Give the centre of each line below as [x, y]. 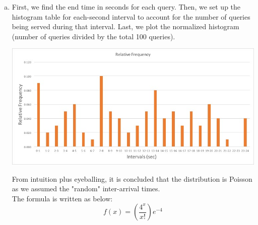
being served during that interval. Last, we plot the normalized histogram [125, 26]
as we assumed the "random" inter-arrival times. [86, 189]
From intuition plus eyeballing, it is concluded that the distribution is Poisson [132, 178]
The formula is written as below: [62, 198]
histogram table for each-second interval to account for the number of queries [131, 16]
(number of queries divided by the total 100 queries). [93, 36]
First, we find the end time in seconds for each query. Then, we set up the [126, 7]
